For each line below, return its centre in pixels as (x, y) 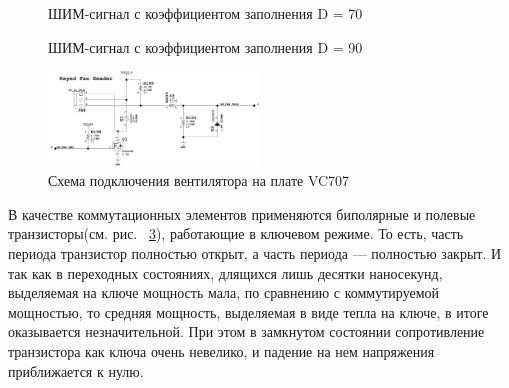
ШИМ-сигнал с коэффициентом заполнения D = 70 (205, 13)
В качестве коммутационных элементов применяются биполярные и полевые (242, 213)
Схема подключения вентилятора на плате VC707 (199, 180)
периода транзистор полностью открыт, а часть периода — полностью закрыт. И (255, 253)
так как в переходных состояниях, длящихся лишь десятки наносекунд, (225, 272)
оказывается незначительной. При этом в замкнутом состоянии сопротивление (246, 331)
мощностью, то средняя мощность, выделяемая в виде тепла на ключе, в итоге (248, 311)
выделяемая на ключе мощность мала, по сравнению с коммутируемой (224, 292)
